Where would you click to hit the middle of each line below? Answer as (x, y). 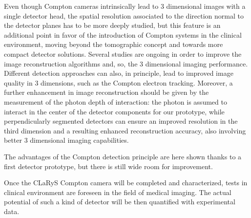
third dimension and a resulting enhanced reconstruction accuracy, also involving (125, 130)
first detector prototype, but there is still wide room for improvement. (108, 166)
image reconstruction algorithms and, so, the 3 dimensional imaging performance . (126, 63)
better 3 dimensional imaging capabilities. (66, 140)
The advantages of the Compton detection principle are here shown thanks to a (123, 156)
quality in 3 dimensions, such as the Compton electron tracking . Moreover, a (118, 82)
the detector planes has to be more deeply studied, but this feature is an (112, 25)
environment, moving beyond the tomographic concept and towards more (114, 44)
